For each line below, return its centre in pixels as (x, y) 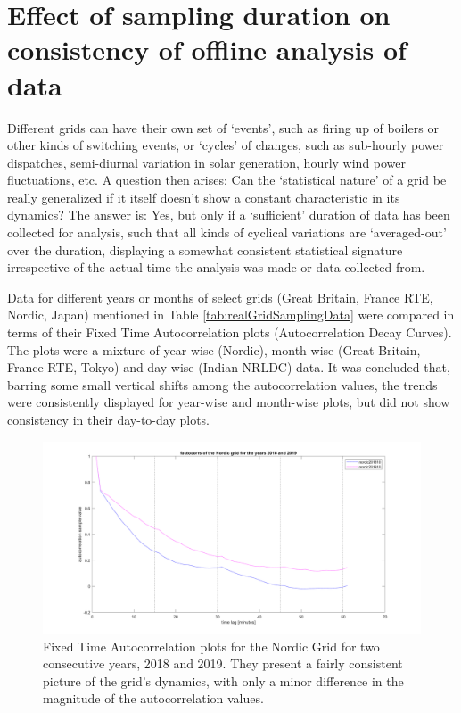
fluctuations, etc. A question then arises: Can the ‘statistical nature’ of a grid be (227, 180)
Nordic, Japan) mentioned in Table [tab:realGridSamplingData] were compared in (231, 315)
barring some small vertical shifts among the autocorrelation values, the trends (222, 384)
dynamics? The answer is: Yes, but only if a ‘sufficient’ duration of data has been (229, 215)
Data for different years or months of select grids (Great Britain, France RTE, (220, 297)
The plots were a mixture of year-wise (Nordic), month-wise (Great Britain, (214, 349)
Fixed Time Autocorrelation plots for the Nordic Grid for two (211, 646)
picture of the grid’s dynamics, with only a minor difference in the (223, 680)
